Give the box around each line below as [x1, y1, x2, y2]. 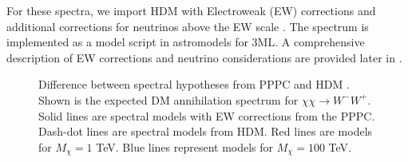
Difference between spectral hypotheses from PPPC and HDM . [38, 76, 350, 93]
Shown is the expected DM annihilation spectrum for [38, 91, 299, 108]
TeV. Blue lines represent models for [96, 138, 274, 155]
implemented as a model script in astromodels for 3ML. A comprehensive [6, 34, 365, 50]
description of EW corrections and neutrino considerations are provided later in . [6, 49, 402, 65]
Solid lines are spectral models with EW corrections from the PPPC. [38, 107, 375, 124]
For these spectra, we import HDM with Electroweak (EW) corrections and [6, 2, 376, 18]
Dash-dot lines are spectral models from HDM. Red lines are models [38, 123, 373, 140]
